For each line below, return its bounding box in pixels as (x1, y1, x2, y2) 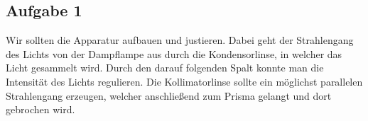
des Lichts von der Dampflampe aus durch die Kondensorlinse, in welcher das (6, 46, 342, 61)
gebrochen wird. (6, 102, 75, 117)
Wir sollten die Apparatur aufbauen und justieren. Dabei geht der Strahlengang (6, 33, 354, 47)
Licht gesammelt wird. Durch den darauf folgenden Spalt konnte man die (6, 60, 324, 75)
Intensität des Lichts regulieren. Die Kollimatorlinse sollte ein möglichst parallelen (6, 74, 363, 88)
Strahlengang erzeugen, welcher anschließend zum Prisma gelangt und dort (6, 88, 332, 103)
